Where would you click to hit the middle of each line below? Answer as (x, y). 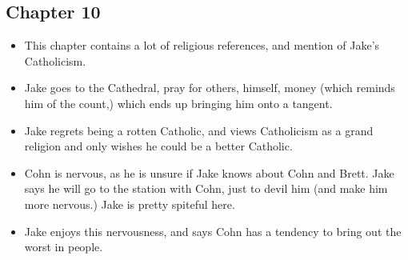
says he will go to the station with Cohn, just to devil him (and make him (206, 188)
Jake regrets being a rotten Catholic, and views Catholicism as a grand (199, 130)
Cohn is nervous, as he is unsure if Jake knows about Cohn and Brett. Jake (209, 172)
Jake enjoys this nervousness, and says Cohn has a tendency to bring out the (213, 231)
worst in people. (64, 247)
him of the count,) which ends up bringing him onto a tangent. (178, 103)
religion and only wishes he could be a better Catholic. (158, 146)
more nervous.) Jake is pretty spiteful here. (130, 204)
